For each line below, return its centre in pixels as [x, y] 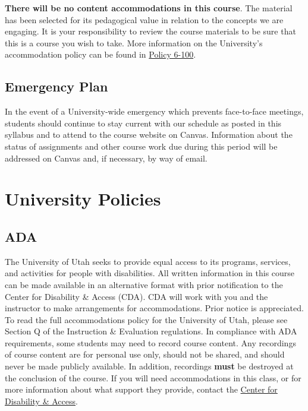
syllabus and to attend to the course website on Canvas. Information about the [149, 135]
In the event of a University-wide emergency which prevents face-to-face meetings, [154, 111]
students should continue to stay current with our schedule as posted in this [143, 123]
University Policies [83, 199]
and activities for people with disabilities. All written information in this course [150, 273]
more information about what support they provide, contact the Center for [141, 389]
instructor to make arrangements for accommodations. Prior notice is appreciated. [154, 308]
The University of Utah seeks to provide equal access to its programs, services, [148, 261]
